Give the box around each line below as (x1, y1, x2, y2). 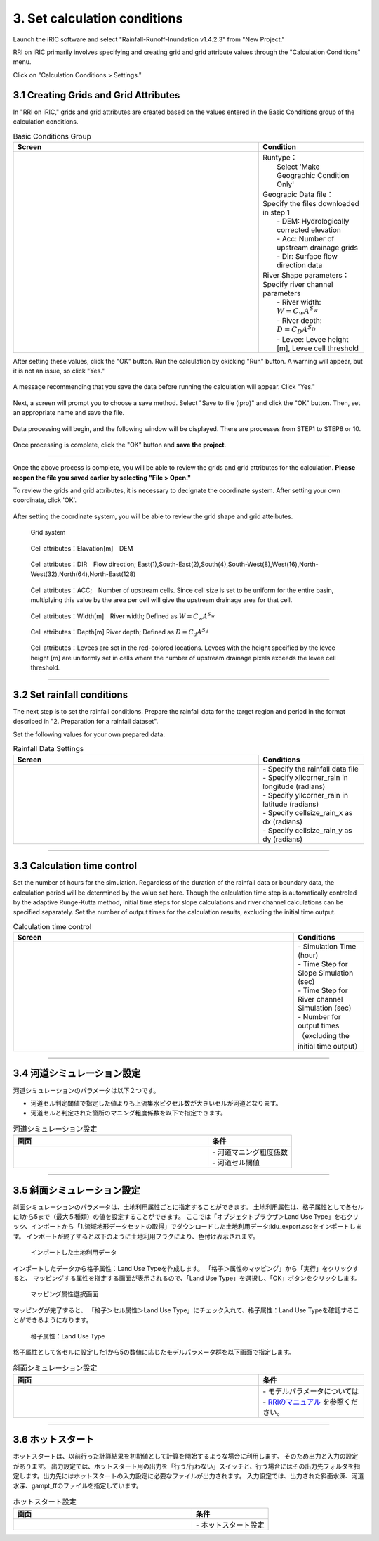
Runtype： (262, 152, 298, 162)
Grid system (30, 528, 66, 537)
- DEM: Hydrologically (277, 216, 350, 226)
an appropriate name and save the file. (13, 409, 125, 417)
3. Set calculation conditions (13, 11, 183, 26)
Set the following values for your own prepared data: (13, 730, 165, 738)
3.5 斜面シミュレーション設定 (13, 1184, 140, 1196)
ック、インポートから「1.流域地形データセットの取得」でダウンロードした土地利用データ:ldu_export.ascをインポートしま (13, 1222, 362, 1231)
